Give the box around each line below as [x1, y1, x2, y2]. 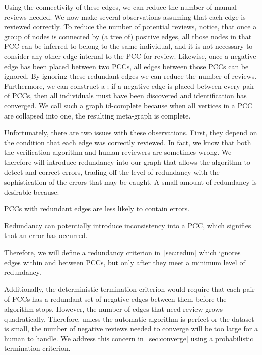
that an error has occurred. [4, 230, 88, 241]
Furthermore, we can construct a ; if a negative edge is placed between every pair [4, 80, 255, 91]
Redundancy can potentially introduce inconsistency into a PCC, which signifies [4, 220, 251, 230]
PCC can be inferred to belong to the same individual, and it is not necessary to [4, 41, 253, 51]
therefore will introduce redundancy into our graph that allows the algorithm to [4, 156, 250, 167]
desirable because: [4, 186, 59, 197]
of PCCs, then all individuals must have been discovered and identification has [4, 90, 247, 101]
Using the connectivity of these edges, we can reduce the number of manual [4, 2, 237, 12]
